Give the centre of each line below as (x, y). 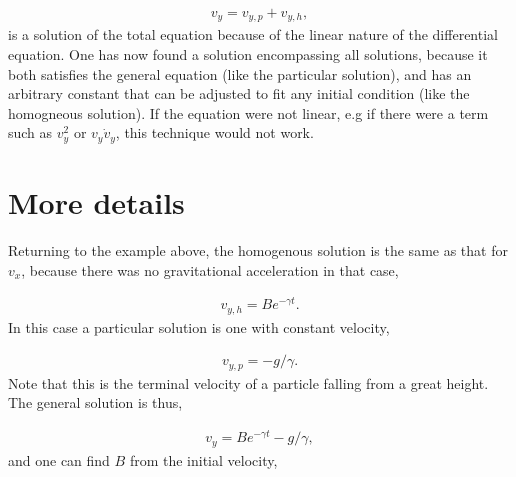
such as (30, 132)
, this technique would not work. (214, 132)
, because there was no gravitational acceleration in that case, (210, 269)
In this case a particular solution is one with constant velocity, (199, 326)
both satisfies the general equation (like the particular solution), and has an (240, 73)
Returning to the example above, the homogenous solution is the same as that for (258, 250)
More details (96, 202)
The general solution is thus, (95, 402)
